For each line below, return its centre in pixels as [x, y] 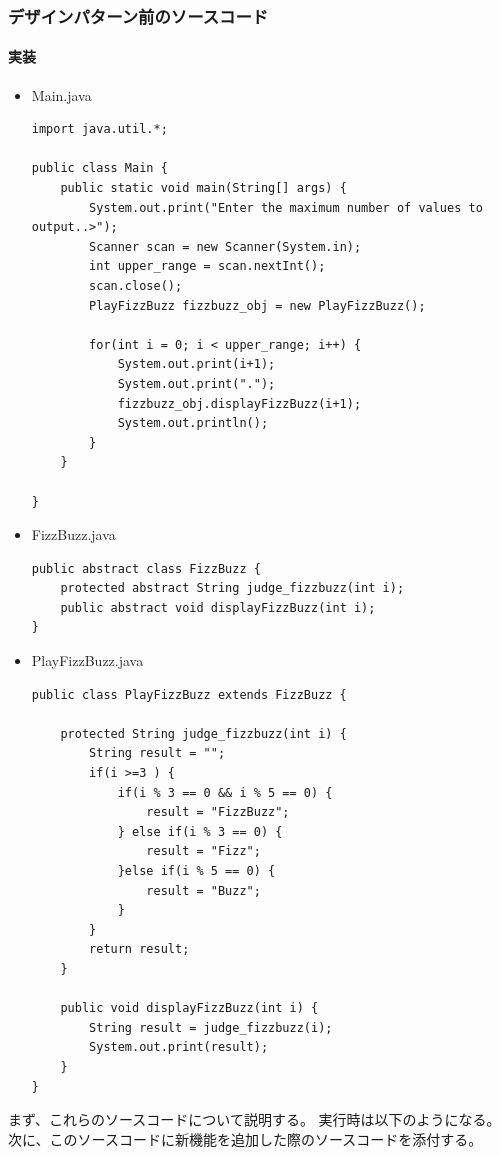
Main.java [61, 94]
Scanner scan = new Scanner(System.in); [225, 246]
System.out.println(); [193, 423]
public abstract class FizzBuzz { [146, 568]
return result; [139, 949]
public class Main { [99, 168]
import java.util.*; [99, 129]
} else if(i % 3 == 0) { [200, 831]
